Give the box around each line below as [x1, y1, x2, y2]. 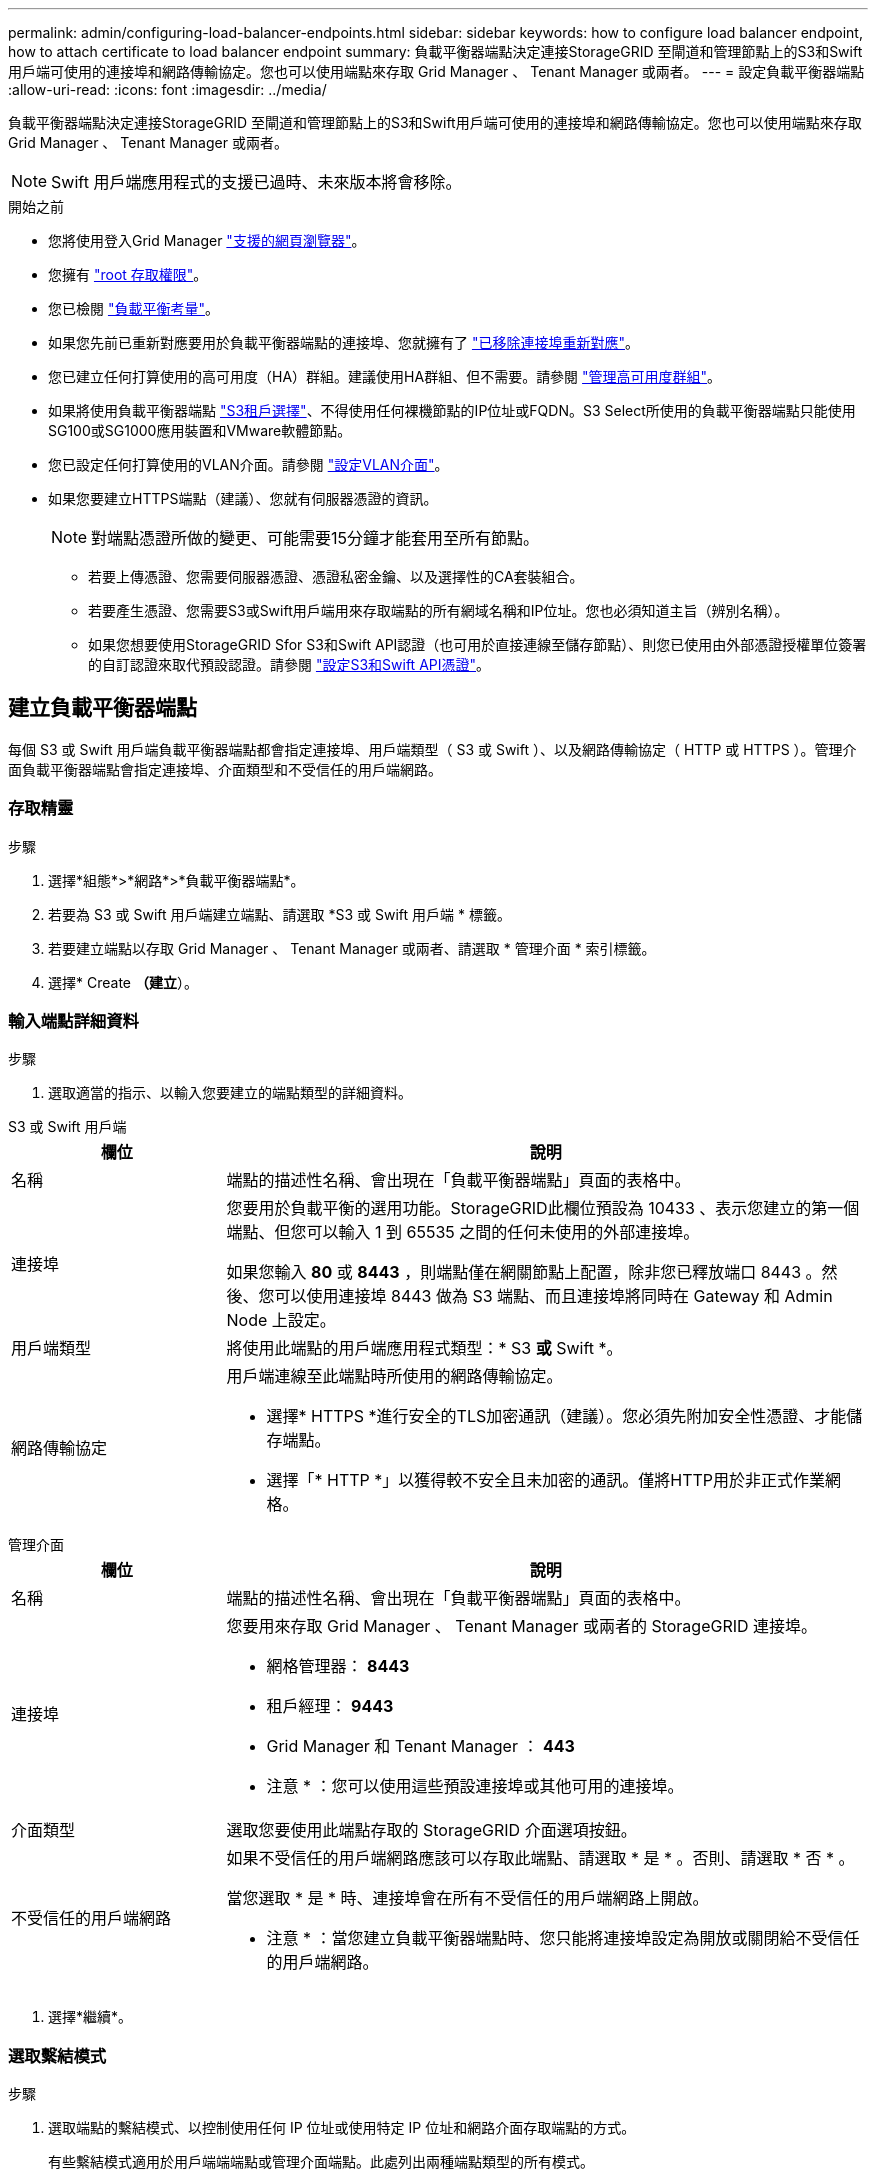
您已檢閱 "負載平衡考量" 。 [48, 300, 219, 317]
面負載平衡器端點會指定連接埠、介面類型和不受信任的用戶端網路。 [8, 760, 442, 778]
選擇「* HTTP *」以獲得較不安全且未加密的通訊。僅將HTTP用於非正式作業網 [266, 1470, 842, 1491]
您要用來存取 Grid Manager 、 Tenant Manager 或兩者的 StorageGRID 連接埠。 [226, 1616, 818, 1637]
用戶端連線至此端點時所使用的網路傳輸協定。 [226, 1366, 563, 1387]
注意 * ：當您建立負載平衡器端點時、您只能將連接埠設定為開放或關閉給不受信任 [266, 1928, 860, 1949]
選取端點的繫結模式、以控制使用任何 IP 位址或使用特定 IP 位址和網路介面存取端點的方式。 [48, 2119, 636, 2137]
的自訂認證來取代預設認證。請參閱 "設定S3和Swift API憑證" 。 [88, 656, 491, 673]
